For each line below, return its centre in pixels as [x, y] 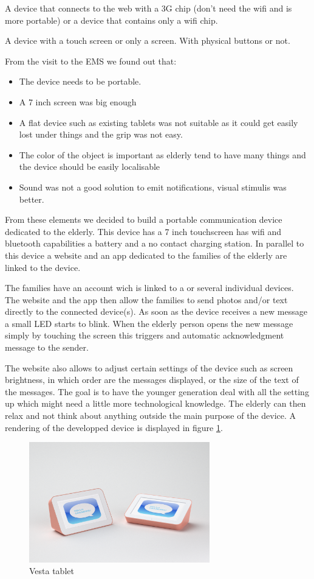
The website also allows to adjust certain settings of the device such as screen [149, 367]
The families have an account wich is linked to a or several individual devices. [149, 288]
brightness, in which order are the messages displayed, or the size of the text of [152, 380]
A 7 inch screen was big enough [78, 101]
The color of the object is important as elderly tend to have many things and [162, 154]
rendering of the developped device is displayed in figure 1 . [114, 427]
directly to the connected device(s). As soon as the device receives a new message [156, 311]
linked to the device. [43, 267]
